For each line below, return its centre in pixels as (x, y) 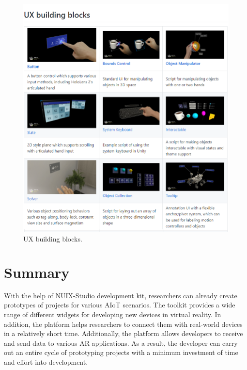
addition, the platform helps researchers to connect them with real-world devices (123, 324)
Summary (37, 272)
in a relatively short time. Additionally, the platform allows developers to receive (123, 333)
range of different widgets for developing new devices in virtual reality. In (113, 314)
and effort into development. (46, 362)
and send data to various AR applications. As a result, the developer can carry (121, 343)
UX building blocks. (53, 239)
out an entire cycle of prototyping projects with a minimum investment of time (121, 352)
